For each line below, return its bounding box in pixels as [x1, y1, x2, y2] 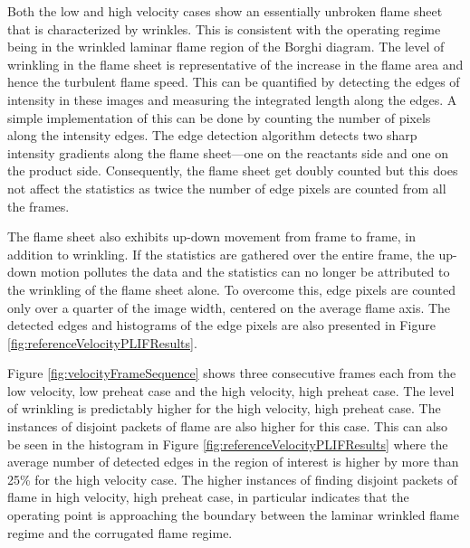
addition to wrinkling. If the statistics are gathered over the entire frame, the [7, 244, 435, 263]
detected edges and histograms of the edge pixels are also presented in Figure [7, 316, 436, 335]
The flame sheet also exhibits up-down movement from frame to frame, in [7, 227, 417, 246]
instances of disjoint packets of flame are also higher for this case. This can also [7, 417, 448, 436]
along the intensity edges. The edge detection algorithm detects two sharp [7, 126, 417, 145]
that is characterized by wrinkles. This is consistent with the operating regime [7, 19, 441, 38]
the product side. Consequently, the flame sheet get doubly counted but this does [7, 161, 458, 180]
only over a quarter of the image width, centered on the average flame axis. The [7, 298, 451, 317]
